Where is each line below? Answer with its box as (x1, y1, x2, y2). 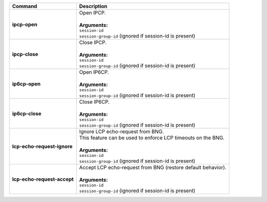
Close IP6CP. (79, 99, 110, 105)
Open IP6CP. (79, 69, 109, 75)
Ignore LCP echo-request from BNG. (79, 128, 164, 135)
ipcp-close (12, 50, 39, 57)
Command (12, 3, 37, 9)
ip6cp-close (12, 110, 42, 117)
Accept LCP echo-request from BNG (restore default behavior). (79, 164, 227, 171)
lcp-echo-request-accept (12, 176, 74, 183)
